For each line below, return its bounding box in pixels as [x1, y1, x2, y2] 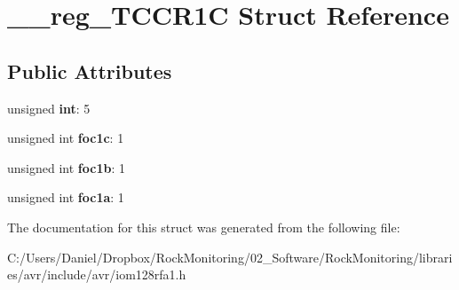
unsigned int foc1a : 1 [7, 188, 124, 207]
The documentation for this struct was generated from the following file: [7, 217, 400, 236]
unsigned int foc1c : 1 [7, 129, 124, 147]
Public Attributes [7, 57, 172, 84]
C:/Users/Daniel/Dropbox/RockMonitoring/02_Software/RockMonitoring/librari [7, 247, 453, 266]
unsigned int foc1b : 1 [7, 158, 125, 176]
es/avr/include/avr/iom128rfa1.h [7, 265, 186, 284]
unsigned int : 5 [7, 98, 91, 117]
